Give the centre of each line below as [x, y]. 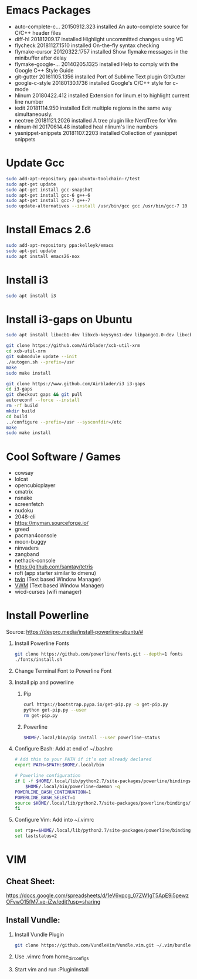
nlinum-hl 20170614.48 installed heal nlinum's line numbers [86, 127]
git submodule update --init [42, 357]
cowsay [24, 473]
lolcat [21, 479]
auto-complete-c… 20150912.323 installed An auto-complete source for [101, 27]
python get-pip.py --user [55, 710]
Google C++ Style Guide [44, 70]
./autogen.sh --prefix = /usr [40, 362]
